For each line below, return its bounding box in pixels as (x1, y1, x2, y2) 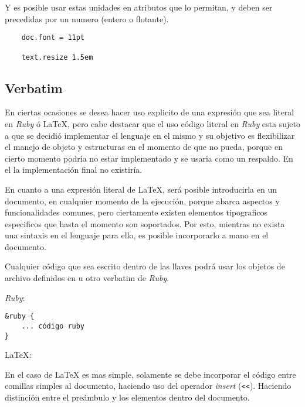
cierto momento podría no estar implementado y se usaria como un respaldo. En (5, 152, 293, 164)
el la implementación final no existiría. (5, 163, 143, 176)
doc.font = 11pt (21, 33, 85, 42)
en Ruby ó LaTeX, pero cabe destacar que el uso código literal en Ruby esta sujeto (5, 117, 300, 129)
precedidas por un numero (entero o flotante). (5, 12, 169, 25)
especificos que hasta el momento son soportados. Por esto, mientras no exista (5, 217, 285, 230)
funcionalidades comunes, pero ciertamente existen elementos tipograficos (5, 206, 268, 218)
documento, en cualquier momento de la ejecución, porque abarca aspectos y (5, 194, 280, 207)
